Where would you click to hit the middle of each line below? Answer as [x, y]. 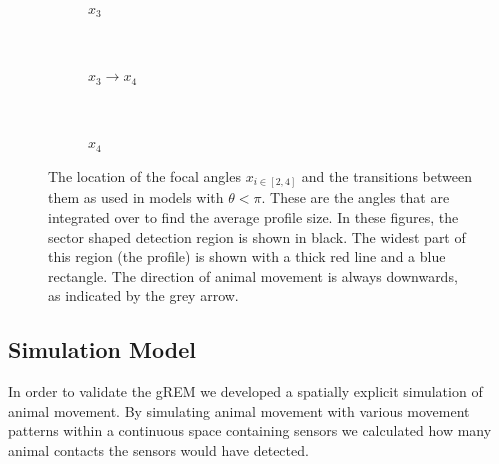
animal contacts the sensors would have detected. [158, 450]
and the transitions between [386, 175]
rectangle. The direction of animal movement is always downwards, [253, 275]
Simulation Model [102, 349]
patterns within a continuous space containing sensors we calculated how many [250, 430]
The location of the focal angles [144, 175]
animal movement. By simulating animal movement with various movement [239, 410]
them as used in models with [136, 197]
